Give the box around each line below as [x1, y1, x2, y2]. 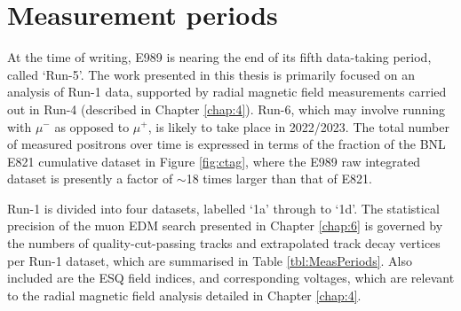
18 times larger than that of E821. [186, 169, 372, 188]
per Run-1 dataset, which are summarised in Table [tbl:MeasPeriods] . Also [7, 251, 413, 269]
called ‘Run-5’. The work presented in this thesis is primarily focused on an [7, 65, 415, 83]
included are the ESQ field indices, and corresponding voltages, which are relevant [7, 268, 455, 287]
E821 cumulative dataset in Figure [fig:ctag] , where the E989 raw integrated [7, 152, 421, 170]
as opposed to [54, 117, 130, 136]
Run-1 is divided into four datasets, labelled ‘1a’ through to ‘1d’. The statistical [7, 198, 440, 217]
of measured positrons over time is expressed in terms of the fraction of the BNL [7, 135, 446, 153]
